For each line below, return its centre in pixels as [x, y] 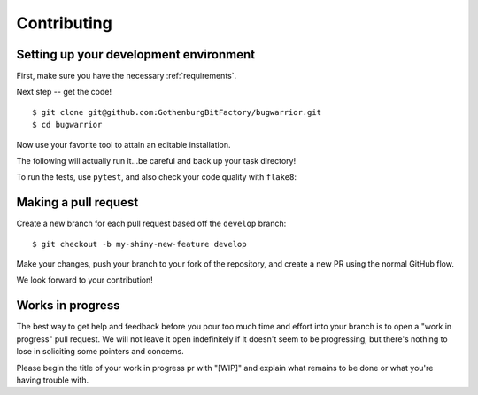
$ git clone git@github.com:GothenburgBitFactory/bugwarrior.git [177, 112]
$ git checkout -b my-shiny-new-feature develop [139, 244]
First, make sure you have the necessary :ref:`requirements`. [127, 76]
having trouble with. [53, 380]
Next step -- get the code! [64, 92]
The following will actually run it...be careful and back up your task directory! [156, 161]
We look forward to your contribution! [85, 280]
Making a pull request [77, 202]
